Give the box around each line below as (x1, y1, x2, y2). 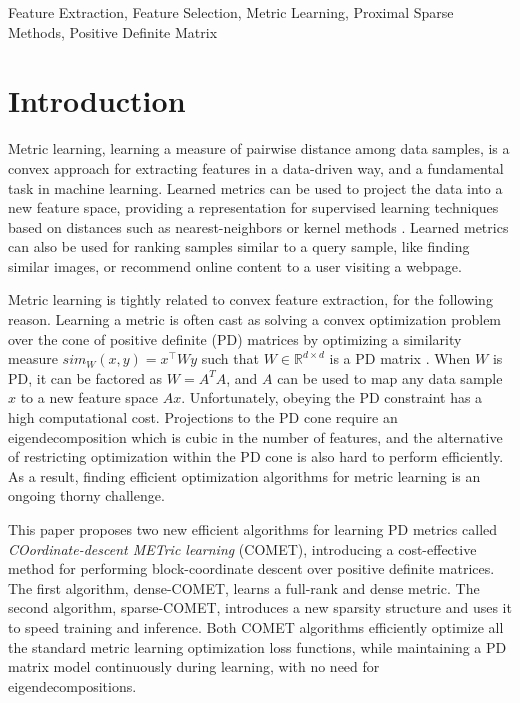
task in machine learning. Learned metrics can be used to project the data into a (8, 177, 503, 198)
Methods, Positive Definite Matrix (8, 21, 218, 42)
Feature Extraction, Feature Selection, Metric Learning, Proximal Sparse (8, 2, 454, 22)
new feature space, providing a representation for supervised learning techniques (8, 197, 499, 218)
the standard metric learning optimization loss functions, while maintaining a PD (8, 636, 507, 657)
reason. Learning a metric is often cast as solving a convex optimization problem (8, 309, 502, 330)
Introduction (8, 80, 186, 121)
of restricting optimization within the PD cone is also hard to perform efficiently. (8, 446, 504, 467)
